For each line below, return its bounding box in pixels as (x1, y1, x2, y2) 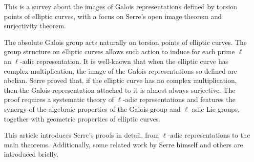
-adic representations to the (168, 130, 250, 140)
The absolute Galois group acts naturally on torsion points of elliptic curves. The (4, 37, 247, 47)
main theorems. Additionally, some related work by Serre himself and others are (4, 139, 243, 149)
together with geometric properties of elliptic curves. (4, 113, 161, 123)
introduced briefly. (4, 149, 59, 159)
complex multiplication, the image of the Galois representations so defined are (4, 65, 237, 76)
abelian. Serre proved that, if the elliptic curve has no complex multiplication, (4, 75, 237, 85)
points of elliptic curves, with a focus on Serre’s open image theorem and (4, 11, 222, 21)
